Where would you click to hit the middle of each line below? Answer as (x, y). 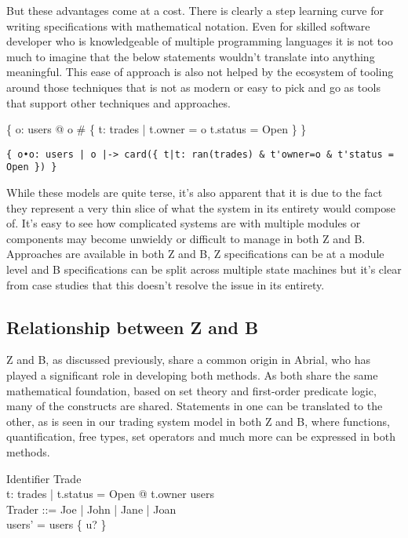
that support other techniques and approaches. (118, 102)
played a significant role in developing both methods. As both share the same (192, 375)
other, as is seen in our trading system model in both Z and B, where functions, (198, 421)
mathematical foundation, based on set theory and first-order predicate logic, (191, 390)
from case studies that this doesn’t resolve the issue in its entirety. (166, 284)
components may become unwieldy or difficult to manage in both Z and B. (186, 238)
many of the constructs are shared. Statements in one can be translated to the (195, 406)
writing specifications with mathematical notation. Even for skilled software (188, 25)
